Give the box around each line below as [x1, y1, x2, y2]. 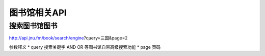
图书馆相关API [9, 7, 67, 18]
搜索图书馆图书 [9, 21, 57, 30]
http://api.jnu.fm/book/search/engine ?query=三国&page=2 [9, 35, 128, 41]
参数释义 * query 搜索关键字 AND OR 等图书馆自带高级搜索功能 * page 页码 [9, 44, 161, 50]
